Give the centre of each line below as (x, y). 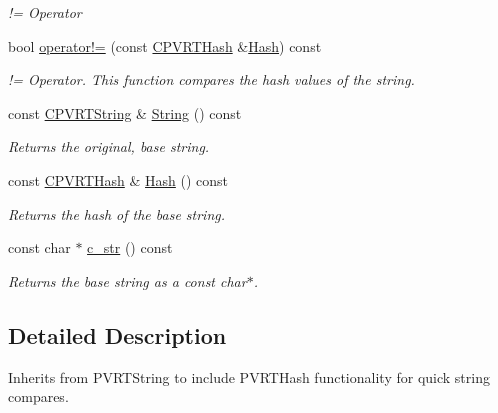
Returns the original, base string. (109, 146)
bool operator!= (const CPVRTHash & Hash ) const (165, 45)
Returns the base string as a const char (127, 280)
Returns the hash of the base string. (117, 213)
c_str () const (130, 247)
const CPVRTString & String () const (125, 112)
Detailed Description (117, 334)
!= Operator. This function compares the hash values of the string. (211, 79)
